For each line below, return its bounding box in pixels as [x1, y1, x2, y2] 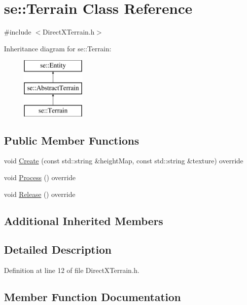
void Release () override [4, 189, 75, 199]
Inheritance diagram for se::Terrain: [4, 43, 111, 53]
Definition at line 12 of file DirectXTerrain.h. [4, 265, 140, 275]
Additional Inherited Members [4, 213, 163, 228]
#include [4, 27, 32, 37]
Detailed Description [4, 242, 112, 257]
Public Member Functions [4, 132, 139, 148]
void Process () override [4, 172, 76, 183]
